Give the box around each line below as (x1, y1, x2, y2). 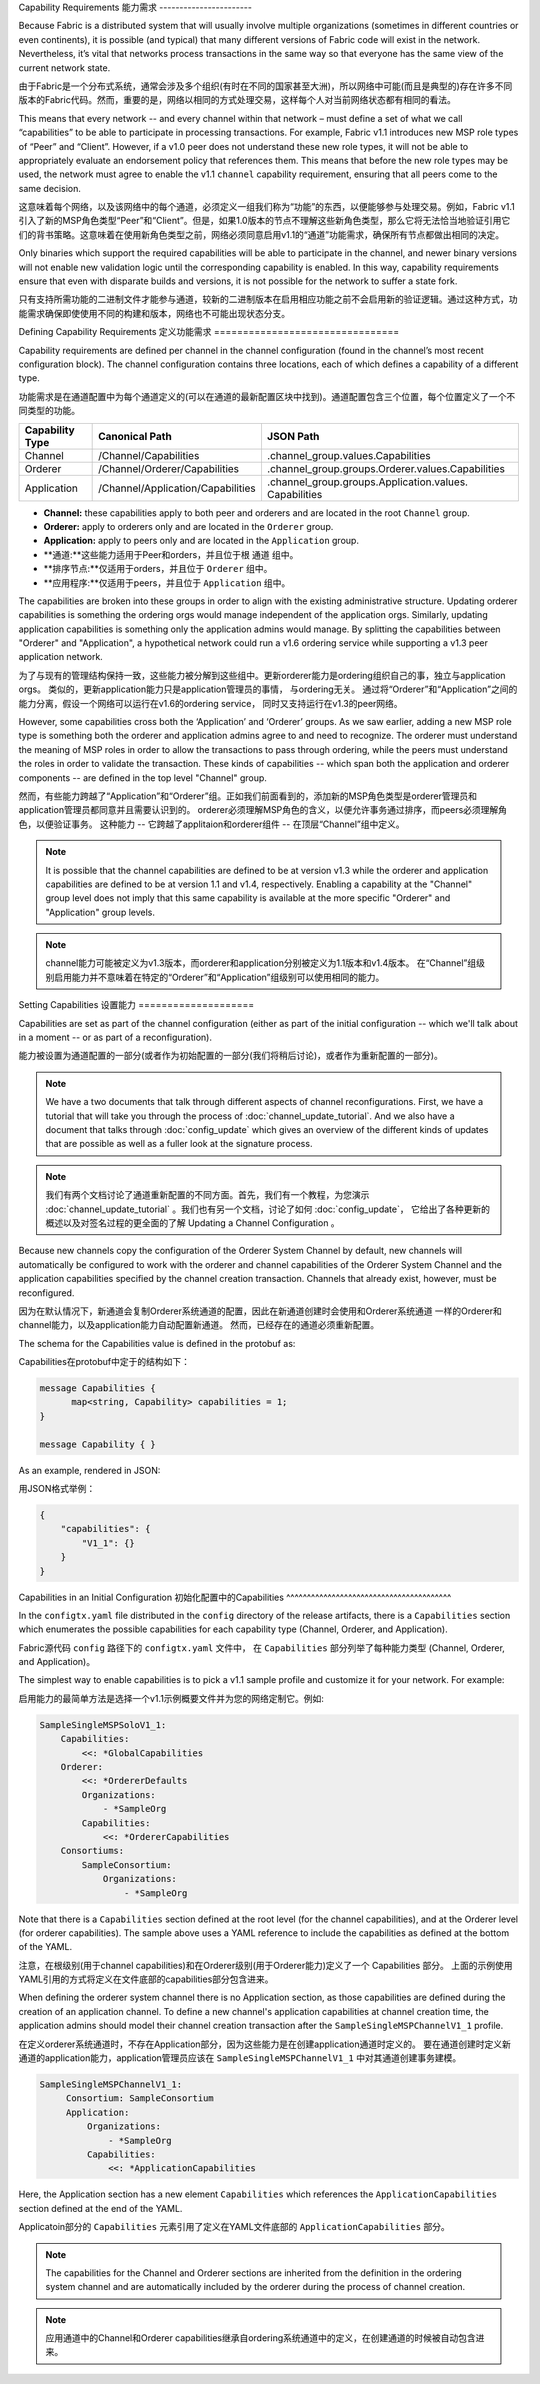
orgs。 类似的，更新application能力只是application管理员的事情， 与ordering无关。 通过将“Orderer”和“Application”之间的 (18, 683, 518, 695)
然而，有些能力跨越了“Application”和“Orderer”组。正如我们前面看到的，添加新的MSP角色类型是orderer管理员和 (18, 790, 477, 802)
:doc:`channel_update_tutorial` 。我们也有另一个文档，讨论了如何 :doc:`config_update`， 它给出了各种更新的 (45, 1203, 490, 1215)
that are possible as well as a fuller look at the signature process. (45, 1138, 313, 1150)
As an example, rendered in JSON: (18, 1464, 161, 1476)
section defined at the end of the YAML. (18, 2202, 183, 2214)
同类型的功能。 (18, 405, 80, 417)
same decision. (18, 182, 82, 194)
